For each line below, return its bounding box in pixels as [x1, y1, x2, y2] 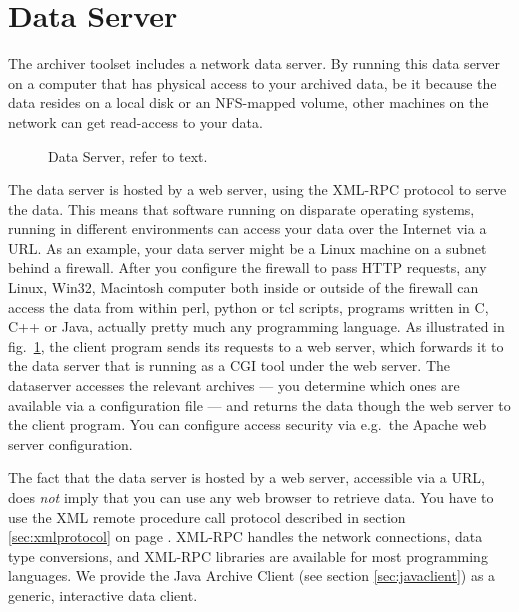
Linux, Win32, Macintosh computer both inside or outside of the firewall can [8, 277, 479, 298]
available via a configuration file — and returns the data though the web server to [8, 394, 511, 415]
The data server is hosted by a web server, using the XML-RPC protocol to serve [8, 179, 507, 200]
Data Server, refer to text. [48, 145, 208, 166]
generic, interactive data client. [8, 584, 198, 605]
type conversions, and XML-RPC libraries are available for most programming [8, 545, 488, 566]
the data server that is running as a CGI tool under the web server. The [8, 355, 451, 376]
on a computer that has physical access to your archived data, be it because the [8, 72, 497, 93]
